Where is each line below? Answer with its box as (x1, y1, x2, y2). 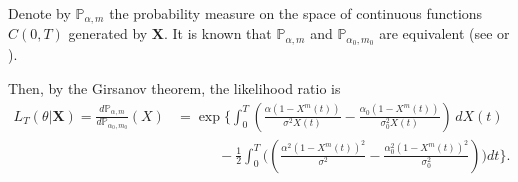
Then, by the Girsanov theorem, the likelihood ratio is (8, 77, 341, 98)
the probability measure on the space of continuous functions (109, 3, 483, 23)
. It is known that (164, 23, 272, 44)
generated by (68, 23, 148, 44)
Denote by (8, 3, 71, 23)
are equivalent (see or (379, 23, 510, 44)
